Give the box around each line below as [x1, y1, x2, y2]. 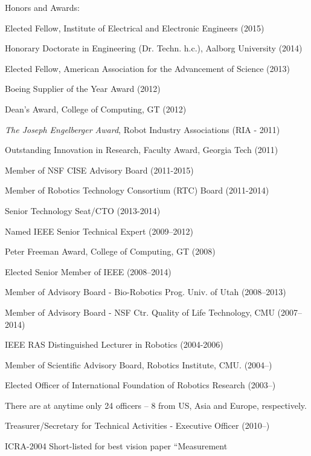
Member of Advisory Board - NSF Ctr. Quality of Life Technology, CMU [5, 305, 275, 318]
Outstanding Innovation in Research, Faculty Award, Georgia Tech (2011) [5, 143, 278, 156]
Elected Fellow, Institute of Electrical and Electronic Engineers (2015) [5, 21, 265, 34]
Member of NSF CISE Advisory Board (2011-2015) [5, 163, 194, 176]
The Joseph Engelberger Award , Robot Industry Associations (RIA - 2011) [5, 123, 280, 135]
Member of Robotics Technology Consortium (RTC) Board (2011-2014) [5, 184, 269, 197]
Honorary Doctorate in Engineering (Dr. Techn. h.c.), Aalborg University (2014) [5, 42, 303, 54]
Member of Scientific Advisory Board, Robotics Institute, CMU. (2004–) [5, 358, 272, 371]
